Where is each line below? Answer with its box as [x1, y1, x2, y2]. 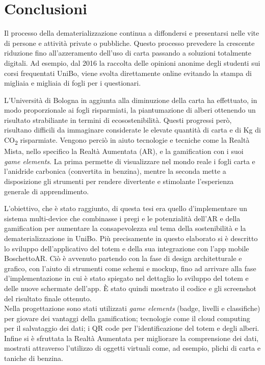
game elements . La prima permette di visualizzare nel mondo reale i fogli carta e [4, 155, 255, 166]
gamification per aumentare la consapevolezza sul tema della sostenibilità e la [4, 223, 246, 233]
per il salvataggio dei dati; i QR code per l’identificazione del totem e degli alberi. [4, 323, 259, 333]
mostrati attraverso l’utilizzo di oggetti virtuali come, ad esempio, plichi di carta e [4, 343, 261, 353]
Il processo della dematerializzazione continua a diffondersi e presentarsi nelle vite [4, 28, 259, 38]
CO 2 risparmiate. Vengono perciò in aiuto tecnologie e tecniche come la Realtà [4, 135, 250, 146]
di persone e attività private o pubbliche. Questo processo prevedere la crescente [4, 37, 255, 48]
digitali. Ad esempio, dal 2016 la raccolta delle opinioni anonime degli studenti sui [4, 57, 260, 68]
